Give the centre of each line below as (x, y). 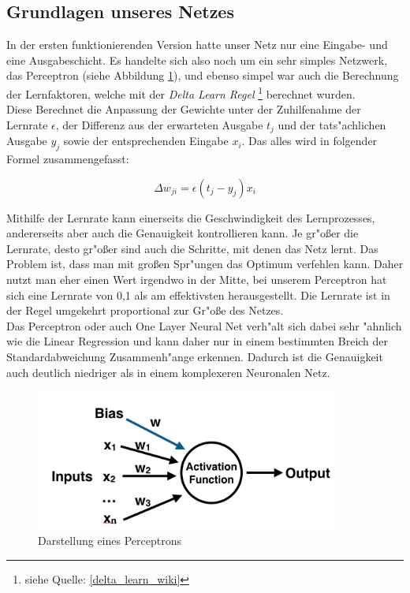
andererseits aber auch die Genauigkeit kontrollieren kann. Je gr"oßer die (183, 233)
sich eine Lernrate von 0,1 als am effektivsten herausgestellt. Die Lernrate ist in (198, 295)
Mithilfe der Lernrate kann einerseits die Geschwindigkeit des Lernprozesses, (191, 217)
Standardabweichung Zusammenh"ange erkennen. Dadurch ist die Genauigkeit (195, 357)
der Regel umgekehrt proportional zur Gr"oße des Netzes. (145, 310)
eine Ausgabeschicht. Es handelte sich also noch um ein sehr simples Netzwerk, (197, 60)
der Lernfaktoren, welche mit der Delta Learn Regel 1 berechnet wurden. (181, 92)
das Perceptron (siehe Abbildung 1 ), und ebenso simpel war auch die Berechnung (203, 75)
